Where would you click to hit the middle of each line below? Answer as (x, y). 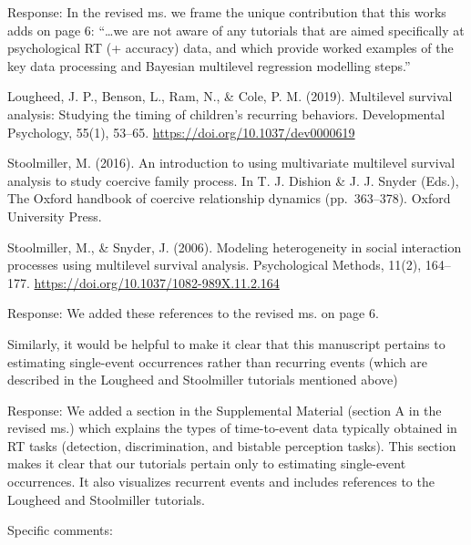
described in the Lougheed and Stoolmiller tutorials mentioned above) (203, 380)
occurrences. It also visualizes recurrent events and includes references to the (221, 482)
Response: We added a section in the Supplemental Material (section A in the (225, 410)
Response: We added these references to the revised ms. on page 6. (193, 313)
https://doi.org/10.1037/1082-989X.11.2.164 (157, 282)
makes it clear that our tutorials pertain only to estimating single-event (207, 463)
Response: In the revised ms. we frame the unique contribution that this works (227, 12)
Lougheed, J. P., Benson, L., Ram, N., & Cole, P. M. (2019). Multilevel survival (230, 96)
